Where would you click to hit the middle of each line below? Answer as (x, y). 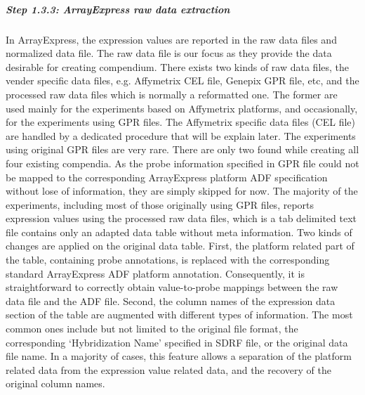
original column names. (55, 383)
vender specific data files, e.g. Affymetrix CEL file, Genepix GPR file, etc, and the (182, 80)
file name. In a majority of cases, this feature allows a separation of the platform (179, 356)
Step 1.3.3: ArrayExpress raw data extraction (118, 9)
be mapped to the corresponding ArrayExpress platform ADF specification (167, 177)
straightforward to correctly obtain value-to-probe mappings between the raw (172, 287)
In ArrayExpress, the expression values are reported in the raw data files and (171, 39)
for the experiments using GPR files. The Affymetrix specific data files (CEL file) (180, 122)
